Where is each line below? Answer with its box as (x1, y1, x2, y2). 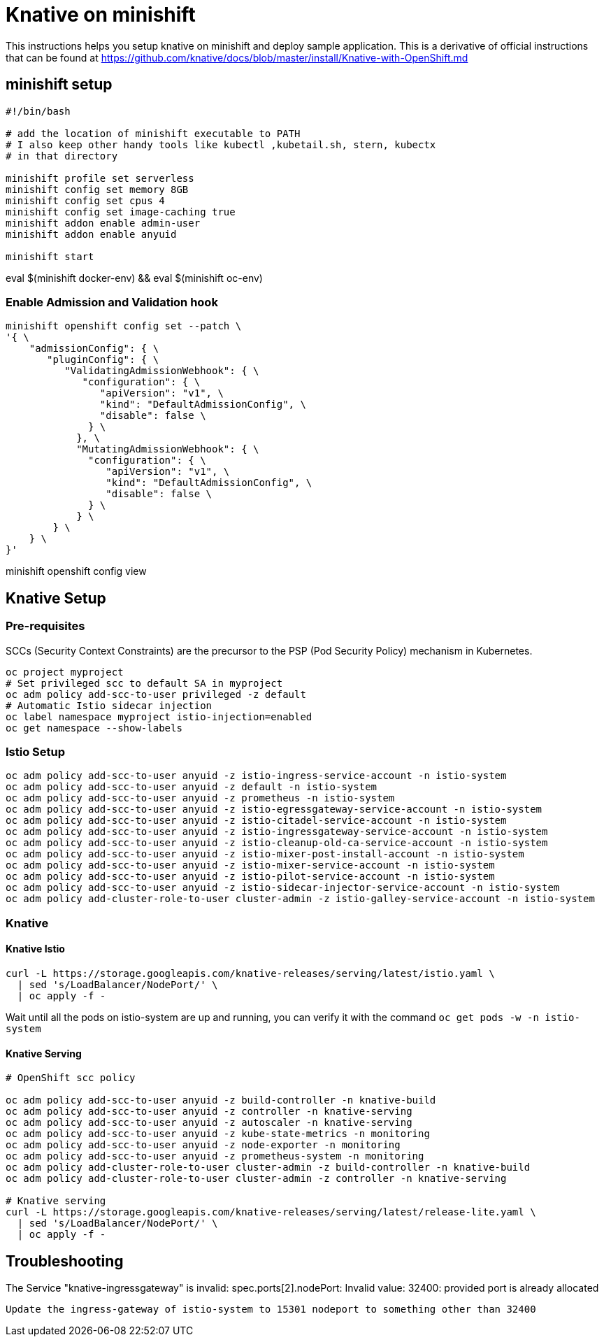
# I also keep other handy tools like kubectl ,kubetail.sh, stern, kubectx (6, 138, 436, 150)
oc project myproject (6, 666, 124, 678)
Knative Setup (6, 589, 106, 607)
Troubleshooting (6, 1252, 124, 1270)
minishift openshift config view (6, 565, 147, 578)
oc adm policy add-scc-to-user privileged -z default (6, 688, 306, 700)
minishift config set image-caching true (6, 206, 236, 217)
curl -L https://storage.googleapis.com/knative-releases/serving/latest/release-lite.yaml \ (6, 1206, 536, 1218)
